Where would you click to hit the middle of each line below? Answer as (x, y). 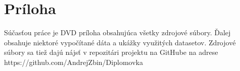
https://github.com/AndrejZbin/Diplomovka (74, 62)
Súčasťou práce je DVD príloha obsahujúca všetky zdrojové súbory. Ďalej (117, 32)
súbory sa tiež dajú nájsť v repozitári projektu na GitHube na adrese (111, 52)
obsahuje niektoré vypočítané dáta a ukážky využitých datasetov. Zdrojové (120, 42)
